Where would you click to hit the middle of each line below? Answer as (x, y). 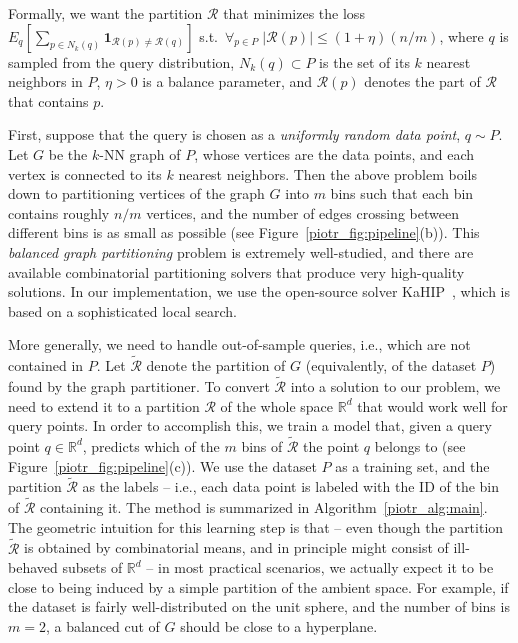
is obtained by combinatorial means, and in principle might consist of (236, 547)
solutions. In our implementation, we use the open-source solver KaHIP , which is (259, 291)
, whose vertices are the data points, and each (334, 153)
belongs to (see (420, 445)
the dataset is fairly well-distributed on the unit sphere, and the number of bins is (259, 606)
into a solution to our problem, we (395, 385)
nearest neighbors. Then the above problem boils (328, 173)
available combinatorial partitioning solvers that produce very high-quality (236, 271)
